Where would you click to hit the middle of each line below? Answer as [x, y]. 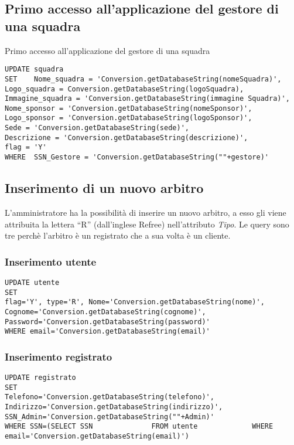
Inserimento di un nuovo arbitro [104, 188]
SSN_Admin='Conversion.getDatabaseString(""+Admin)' [110, 417]
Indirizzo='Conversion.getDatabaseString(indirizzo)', [114, 407]
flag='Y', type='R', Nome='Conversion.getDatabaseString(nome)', [135, 302]
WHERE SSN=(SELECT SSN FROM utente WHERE [139, 427]
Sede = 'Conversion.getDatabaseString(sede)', [97, 128]
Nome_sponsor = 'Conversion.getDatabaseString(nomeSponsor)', [129, 108]
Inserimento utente [51, 261]
